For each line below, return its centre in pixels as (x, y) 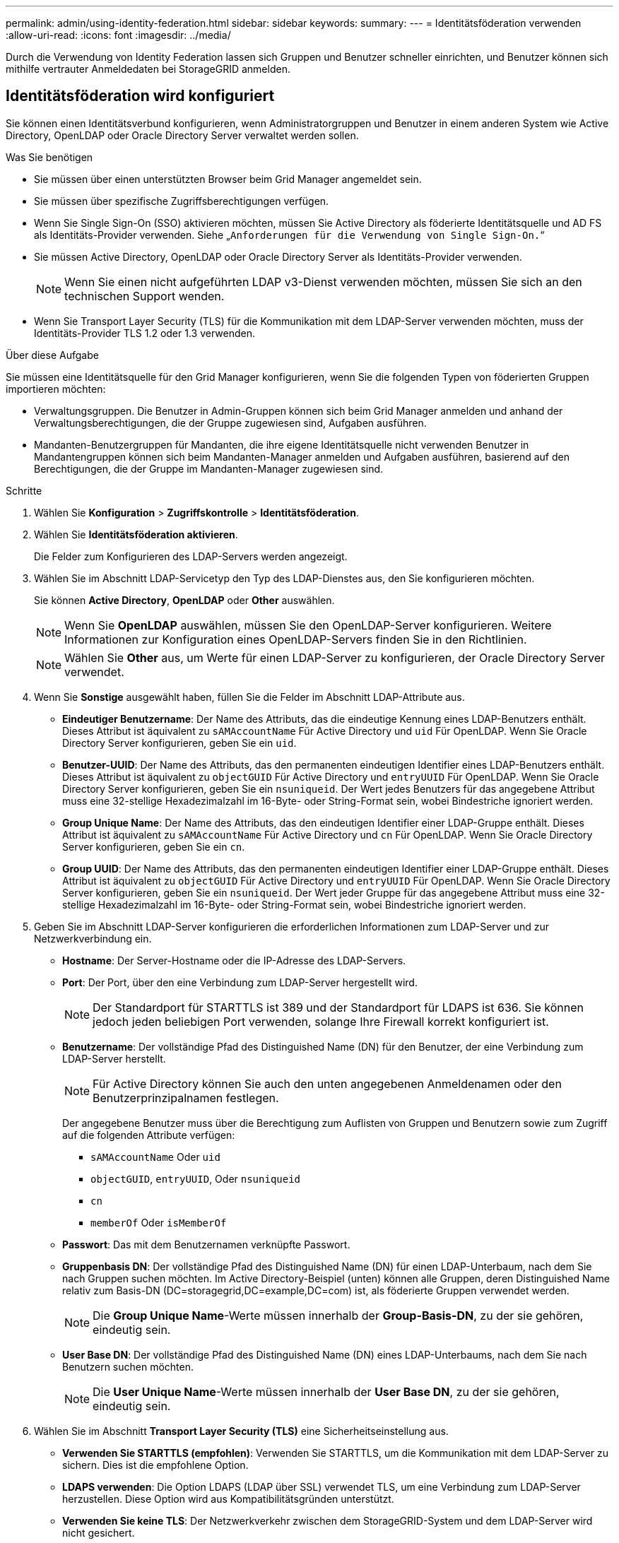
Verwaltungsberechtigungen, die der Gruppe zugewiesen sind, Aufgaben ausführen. (230, 422)
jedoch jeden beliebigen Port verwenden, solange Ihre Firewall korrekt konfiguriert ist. (321, 1021)
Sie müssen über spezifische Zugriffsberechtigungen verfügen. (182, 201)
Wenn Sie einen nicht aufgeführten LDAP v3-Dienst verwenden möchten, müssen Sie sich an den (323, 282)
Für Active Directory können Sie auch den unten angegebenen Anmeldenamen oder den (327, 1083)
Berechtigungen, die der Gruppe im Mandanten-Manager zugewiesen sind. (209, 468)
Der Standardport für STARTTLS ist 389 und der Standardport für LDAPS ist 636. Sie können (338, 1007)
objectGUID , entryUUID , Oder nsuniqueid (196, 1178)
